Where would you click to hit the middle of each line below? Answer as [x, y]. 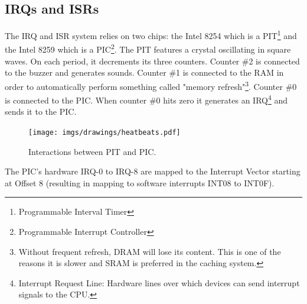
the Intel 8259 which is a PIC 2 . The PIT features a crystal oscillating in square [148, 48]
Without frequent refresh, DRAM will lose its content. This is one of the [150, 251]
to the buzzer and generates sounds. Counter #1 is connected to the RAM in [144, 72]
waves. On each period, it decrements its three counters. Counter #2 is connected [152, 61]
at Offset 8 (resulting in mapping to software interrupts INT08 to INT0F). [140, 182]
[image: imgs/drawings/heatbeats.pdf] [104, 132]
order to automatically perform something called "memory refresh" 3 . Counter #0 [151, 85]
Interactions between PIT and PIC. [92, 151]
